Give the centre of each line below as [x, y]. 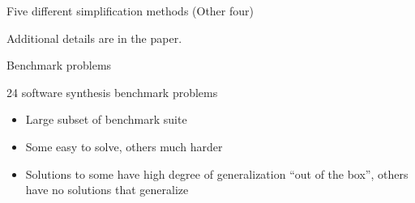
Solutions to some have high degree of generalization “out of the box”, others [217, 173]
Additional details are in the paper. [94, 38]
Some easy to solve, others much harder [124, 146]
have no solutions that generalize [107, 190]
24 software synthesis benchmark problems [112, 92]
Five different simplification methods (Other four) [130, 11]
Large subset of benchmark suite [106, 119]
